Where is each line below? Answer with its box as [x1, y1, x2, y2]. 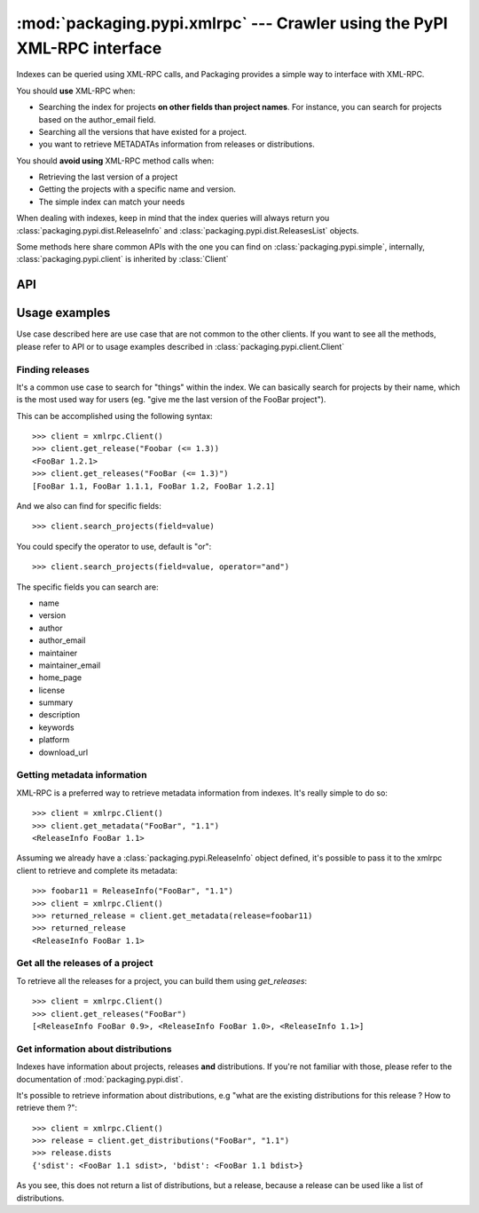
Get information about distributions [16, 1043, 172, 1055]
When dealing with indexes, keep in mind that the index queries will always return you [16, 213, 330, 224]
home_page [38, 672, 82, 683]
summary [38, 697, 74, 708]
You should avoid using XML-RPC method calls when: [16, 155, 215, 166]
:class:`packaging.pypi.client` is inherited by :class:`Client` [16, 254, 229, 265]
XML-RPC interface [16, 38, 162, 58]
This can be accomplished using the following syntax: [16, 410, 213, 421]
